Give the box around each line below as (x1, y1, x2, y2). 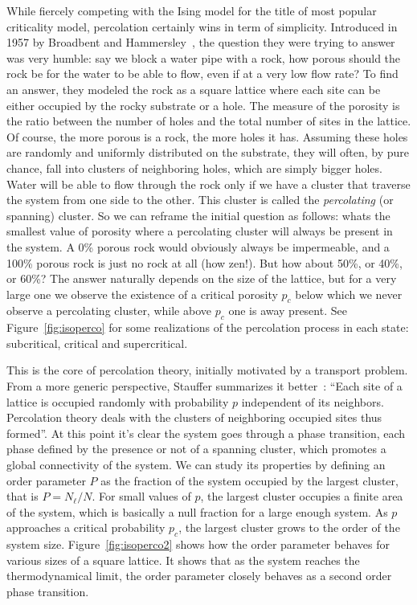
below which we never (295, 285, 403, 302)
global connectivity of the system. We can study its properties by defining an (6, 456, 386, 473)
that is (6, 488, 39, 505)
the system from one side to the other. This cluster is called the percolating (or (6, 191, 394, 208)
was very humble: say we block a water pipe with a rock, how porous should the (6, 49, 401, 66)
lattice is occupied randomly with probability (6, 393, 229, 410)
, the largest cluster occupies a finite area (200, 488, 403, 505)
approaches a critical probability (6, 519, 166, 536)
